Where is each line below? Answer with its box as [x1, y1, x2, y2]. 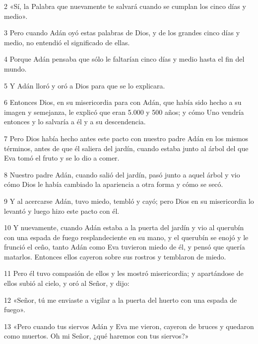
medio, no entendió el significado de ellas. [4, 37, 130, 47]
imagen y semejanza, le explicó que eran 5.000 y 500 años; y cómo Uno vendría [4, 106, 244, 117]
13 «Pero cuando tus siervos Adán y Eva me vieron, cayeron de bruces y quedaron [4, 321, 254, 331]
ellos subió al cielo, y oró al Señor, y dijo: [4, 278, 129, 288]
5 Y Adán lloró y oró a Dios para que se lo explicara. [4, 80, 165, 90]
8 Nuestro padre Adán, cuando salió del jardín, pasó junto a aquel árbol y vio [4, 169, 240, 179]
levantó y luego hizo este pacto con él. [4, 205, 120, 216]
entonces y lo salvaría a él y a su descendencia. [4, 116, 146, 127]
